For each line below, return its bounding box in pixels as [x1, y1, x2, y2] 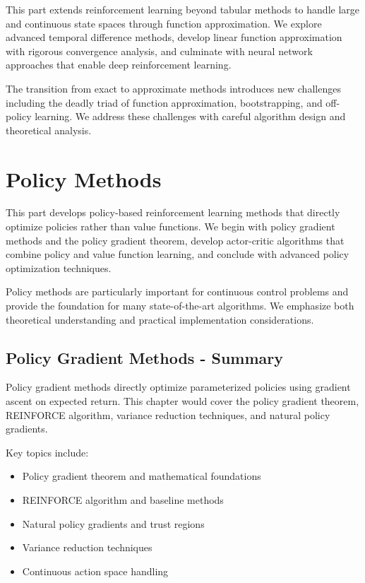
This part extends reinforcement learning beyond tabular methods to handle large [6, 2, 360, 16]
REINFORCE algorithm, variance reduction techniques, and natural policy [6, 407, 330, 422]
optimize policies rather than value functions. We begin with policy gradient [6, 219, 335, 234]
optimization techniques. [6, 260, 112, 275]
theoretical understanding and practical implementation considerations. [6, 312, 314, 326]
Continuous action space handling [22, 563, 169, 578]
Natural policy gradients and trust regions [22, 516, 205, 531]
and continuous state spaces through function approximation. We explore [6, 16, 322, 30]
